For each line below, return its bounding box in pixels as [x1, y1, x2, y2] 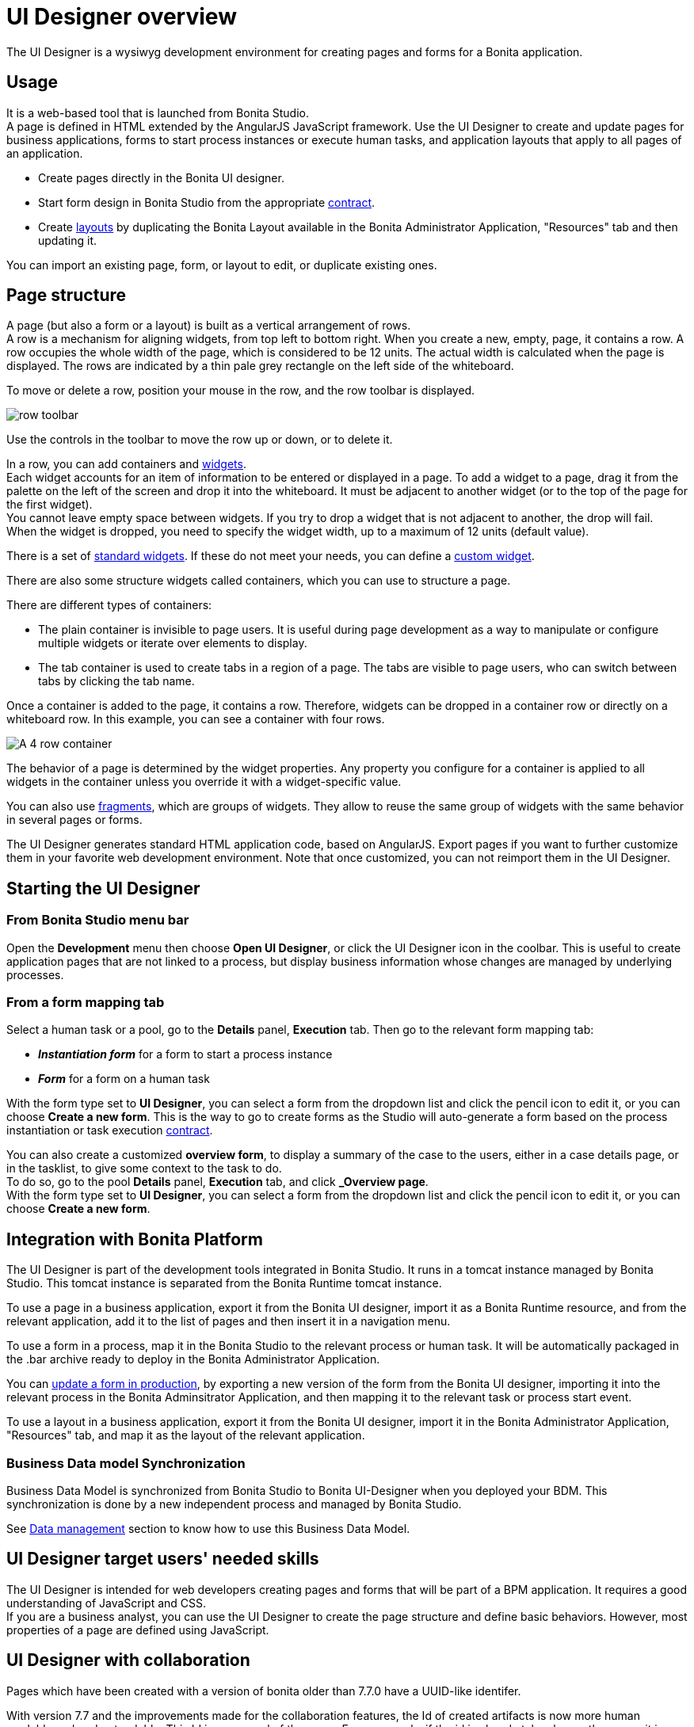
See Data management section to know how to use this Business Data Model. [6, 1522, 410, 1535]
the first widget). [6, 498, 93, 512]
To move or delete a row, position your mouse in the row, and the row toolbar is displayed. [6, 383, 475, 398]
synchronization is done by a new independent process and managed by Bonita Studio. [6, 1497, 462, 1511]
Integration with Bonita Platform [6, 1229, 263, 1249]
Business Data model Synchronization [6, 1454, 246, 1471]
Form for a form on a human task [38, 1072, 210, 1086]
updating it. [38, 233, 97, 247]
